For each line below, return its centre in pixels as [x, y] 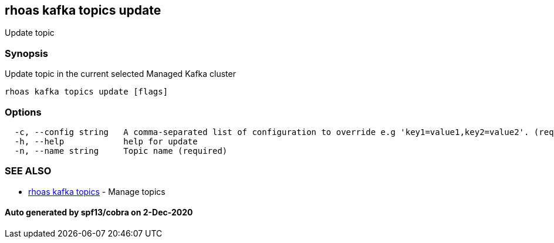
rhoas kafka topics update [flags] [87, 92]
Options [23, 112]
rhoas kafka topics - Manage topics [97, 191]
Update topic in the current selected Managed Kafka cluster [120, 74]
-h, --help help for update [106, 141]
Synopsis [26, 53]
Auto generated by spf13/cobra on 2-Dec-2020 [99, 212]
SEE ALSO [28, 171]
